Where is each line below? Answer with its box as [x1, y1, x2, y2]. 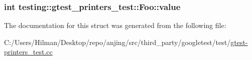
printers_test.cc [4, 46, 53, 57]
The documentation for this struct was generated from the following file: [4, 20, 226, 30]
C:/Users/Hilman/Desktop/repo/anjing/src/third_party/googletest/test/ [4, 36, 231, 47]
